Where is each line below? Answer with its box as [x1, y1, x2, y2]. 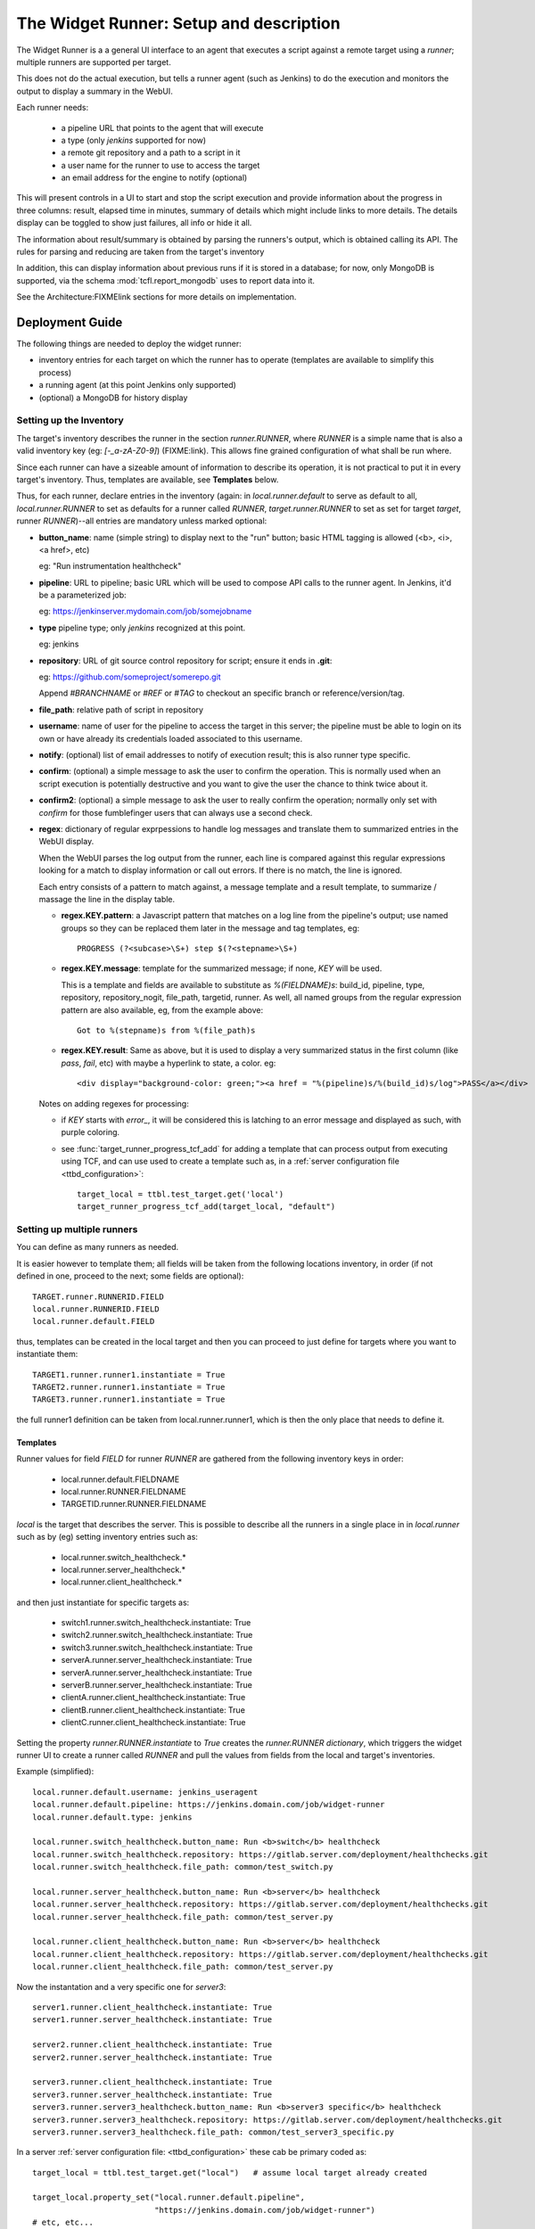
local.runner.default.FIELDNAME [61, 1474, 180, 1485]
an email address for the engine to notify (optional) [61, 172, 248, 183]
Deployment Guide [16, 315, 123, 330]
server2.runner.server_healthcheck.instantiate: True [32, 2052, 272, 2062]
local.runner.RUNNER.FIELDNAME [61, 1485, 186, 1497]
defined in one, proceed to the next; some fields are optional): [16, 1271, 244, 1281]
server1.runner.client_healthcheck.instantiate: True [32, 2003, 272, 2012]
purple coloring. [61, 1127, 120, 1138]
